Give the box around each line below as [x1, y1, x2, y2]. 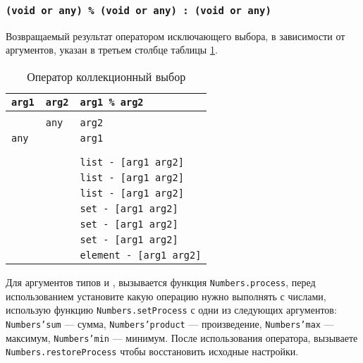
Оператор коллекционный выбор [27, 68, 186, 85]
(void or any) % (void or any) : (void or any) [6, 4, 271, 16]
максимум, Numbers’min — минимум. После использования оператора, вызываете [6, 330, 358, 345]
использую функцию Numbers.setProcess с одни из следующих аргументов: [6, 302, 337, 317]
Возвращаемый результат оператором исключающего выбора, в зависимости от [6, 28, 345, 43]
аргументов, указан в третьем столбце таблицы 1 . [6, 42, 218, 57]
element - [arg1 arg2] [80, 249, 202, 261]
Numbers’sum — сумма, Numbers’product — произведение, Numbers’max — [6, 316, 334, 331]
